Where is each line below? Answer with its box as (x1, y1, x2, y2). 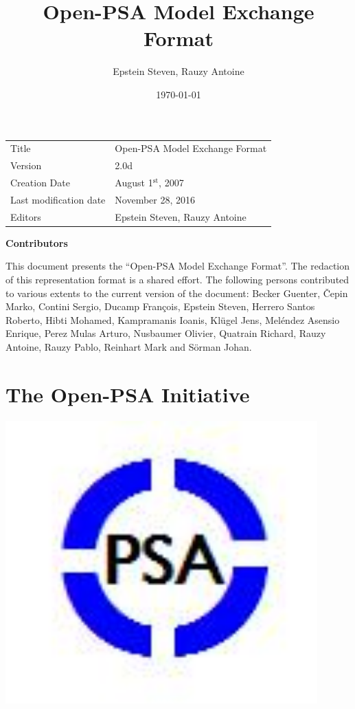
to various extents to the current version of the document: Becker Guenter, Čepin (5, 285, 348, 300)
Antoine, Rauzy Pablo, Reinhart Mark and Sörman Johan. (5, 339, 252, 353)
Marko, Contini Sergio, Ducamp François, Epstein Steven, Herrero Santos (5, 299, 315, 314)
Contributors (5, 235, 68, 250)
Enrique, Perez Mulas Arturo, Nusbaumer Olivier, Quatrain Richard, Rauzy (5, 326, 326, 340)
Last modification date (10, 192, 106, 206)
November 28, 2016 (115, 192, 196, 206)
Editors (10, 209, 41, 223)
